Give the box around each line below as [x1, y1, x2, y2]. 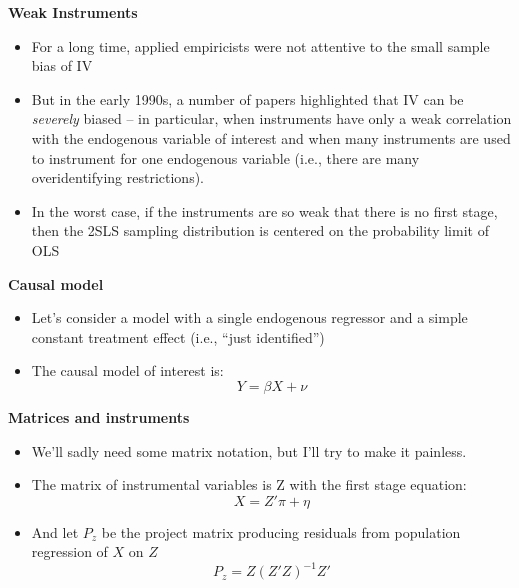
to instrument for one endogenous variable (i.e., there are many [31, 147, 420, 168]
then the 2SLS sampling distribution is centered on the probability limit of [31, 220, 489, 241]
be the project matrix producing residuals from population [101, 521, 461, 542]
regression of [31, 541, 108, 562]
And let [31, 521, 79, 542]
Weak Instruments [8, 2, 138, 22]
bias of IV [31, 55, 93, 76]
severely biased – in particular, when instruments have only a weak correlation [31, 108, 512, 129]
